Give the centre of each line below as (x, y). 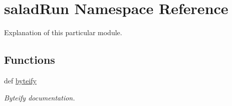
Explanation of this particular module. (63, 32)
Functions (30, 60)
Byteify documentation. (40, 97)
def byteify (20, 80)
